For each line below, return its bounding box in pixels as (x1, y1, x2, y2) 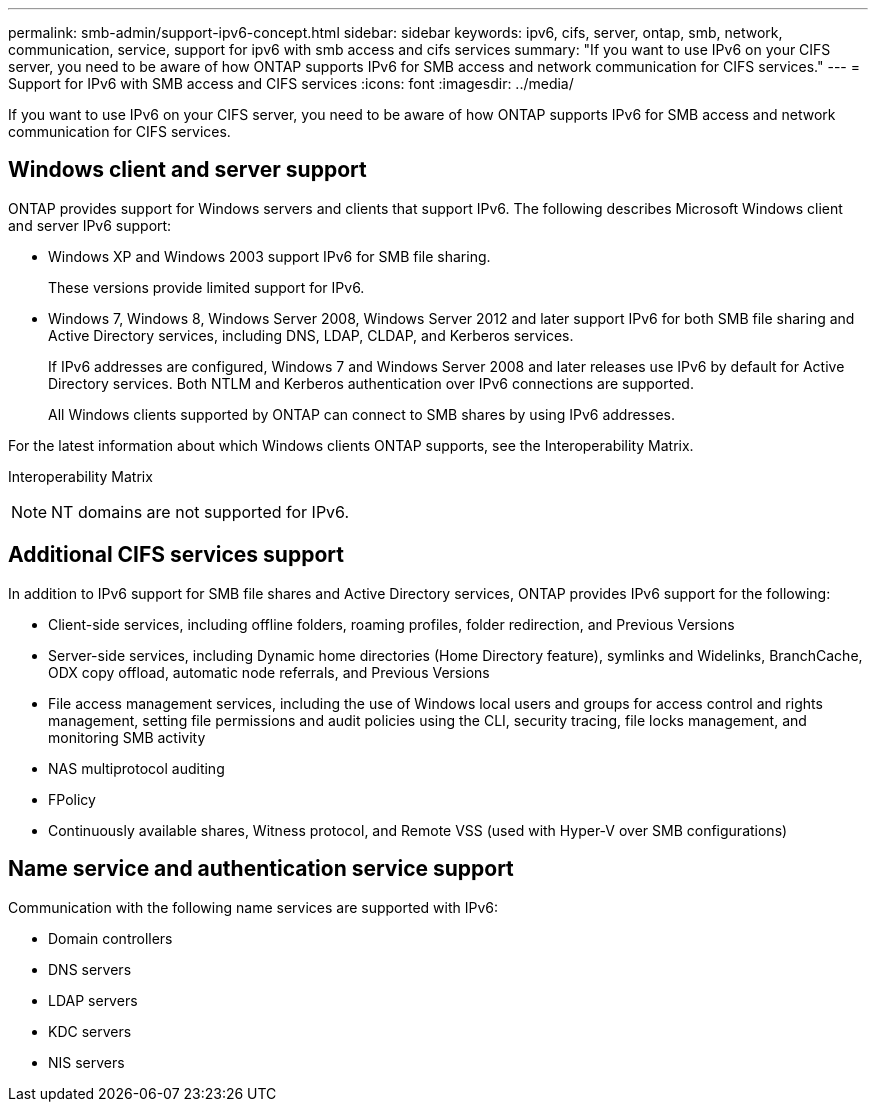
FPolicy (48, 790, 96, 808)
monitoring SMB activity (48, 728, 206, 746)
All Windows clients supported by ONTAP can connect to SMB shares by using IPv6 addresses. (48, 405, 675, 423)
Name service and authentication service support (8, 856, 514, 882)
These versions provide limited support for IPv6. (48, 278, 365, 296)
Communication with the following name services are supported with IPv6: (8, 898, 499, 916)
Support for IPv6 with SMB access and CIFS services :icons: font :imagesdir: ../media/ (8, 75, 574, 92)
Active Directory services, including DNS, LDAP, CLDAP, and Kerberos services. (48, 326, 574, 344)
